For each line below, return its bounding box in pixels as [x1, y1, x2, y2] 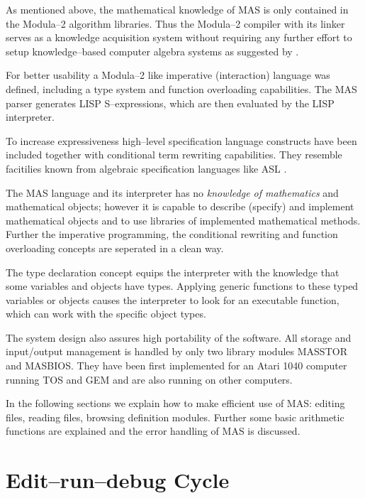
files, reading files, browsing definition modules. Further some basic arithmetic [6, 409, 344, 424]
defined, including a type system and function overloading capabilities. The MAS [6, 81, 357, 96]
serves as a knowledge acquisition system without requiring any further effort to [6, 30, 352, 45]
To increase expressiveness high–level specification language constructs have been [6, 133, 357, 148]
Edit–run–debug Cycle [6, 465, 230, 494]
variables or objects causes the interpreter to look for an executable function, [6, 292, 339, 307]
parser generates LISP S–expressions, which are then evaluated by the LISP [6, 95, 335, 110]
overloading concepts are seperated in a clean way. [6, 240, 224, 255]
